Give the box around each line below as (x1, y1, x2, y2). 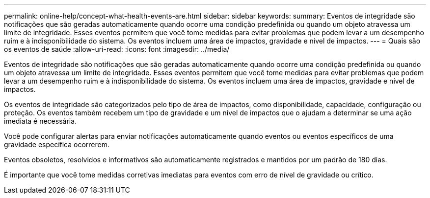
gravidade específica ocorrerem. (4, 140, 110, 149)
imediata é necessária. (4, 117, 77, 125)
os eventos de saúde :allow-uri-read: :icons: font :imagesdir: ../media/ (4, 45, 230, 53)
